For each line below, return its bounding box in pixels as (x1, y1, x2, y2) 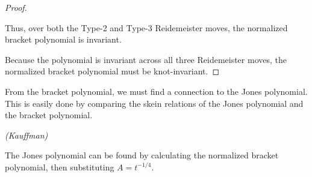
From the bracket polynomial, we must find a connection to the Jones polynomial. (5, 85, 308, 97)
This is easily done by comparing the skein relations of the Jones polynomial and (5, 97, 304, 109)
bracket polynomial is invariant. (5, 33, 122, 46)
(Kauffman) (5, 128, 48, 141)
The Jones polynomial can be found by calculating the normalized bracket (5, 149, 279, 161)
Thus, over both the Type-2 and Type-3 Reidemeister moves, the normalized (5, 21, 288, 34)
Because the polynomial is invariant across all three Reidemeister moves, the (5, 53, 287, 65)
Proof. (5, 1, 27, 13)
